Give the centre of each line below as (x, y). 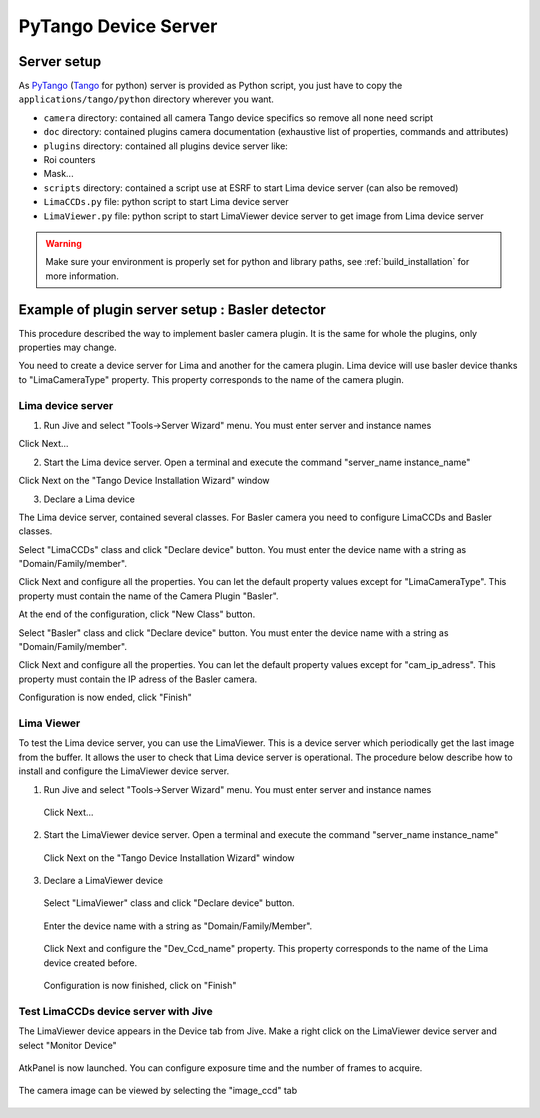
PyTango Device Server (118, 26)
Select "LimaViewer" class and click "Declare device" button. (169, 903)
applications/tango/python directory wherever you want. (146, 99)
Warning (63, 243)
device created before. (90, 962)
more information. (82, 276)
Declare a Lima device (89, 499)
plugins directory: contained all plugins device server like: (166, 146)
